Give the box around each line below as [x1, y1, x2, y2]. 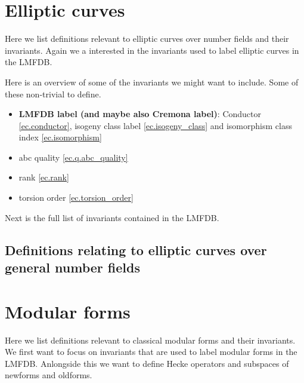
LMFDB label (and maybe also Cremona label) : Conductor [18, 108, 261, 120]
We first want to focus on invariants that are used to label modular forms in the [5, 345, 297, 358]
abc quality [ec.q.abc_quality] [18, 151, 128, 163]
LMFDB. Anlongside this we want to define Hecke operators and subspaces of [5, 357, 289, 369]
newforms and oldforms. [5, 369, 92, 381]
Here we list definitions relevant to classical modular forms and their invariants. [5, 333, 296, 346]
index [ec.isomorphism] [18, 131, 102, 143]
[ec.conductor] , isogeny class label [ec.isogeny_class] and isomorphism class [18, 119, 292, 131]
